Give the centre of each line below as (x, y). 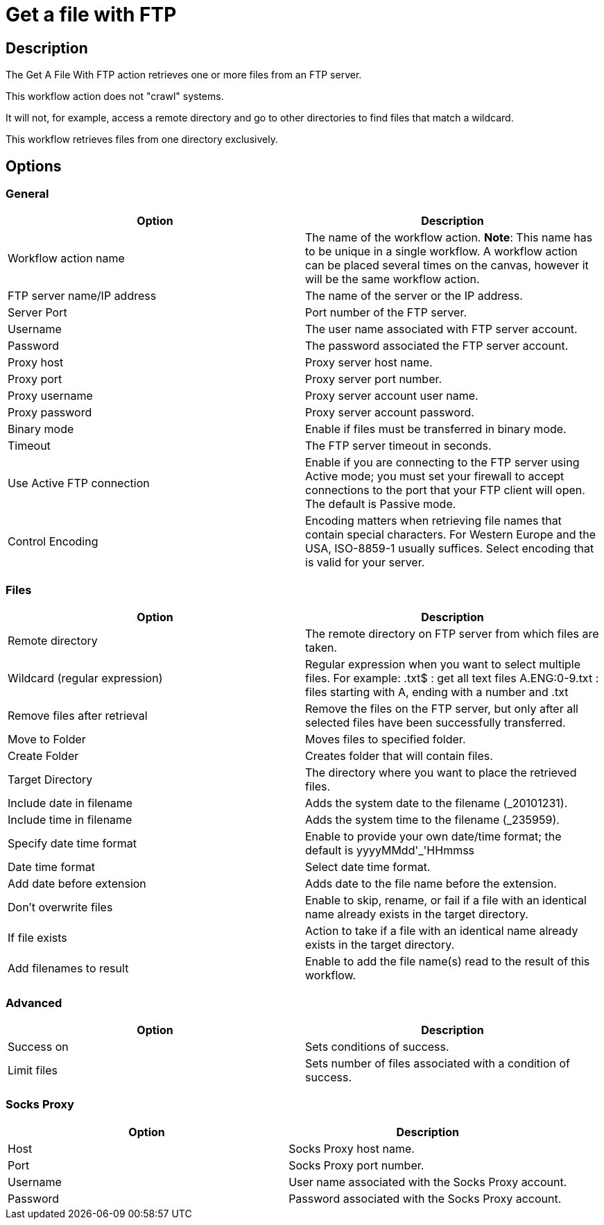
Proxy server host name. (369, 363)
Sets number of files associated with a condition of (438, 1063)
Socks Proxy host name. (352, 1148)
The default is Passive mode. (381, 504)
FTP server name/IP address (82, 296)
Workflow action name (66, 259)
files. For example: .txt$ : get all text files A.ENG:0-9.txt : (452, 678)
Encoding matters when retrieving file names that (433, 521)
